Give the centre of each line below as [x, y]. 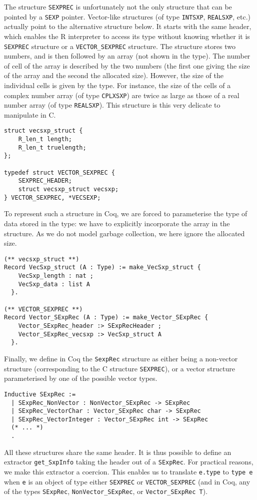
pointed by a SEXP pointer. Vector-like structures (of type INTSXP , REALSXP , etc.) [127, 16]
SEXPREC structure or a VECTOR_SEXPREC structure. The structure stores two [120, 46]
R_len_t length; [45, 139]
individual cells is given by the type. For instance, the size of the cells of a [117, 85]
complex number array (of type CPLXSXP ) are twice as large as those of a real [122, 95]
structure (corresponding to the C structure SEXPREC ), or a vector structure [119, 368]
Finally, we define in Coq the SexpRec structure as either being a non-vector [121, 358]
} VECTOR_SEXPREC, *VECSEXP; [52, 197]
